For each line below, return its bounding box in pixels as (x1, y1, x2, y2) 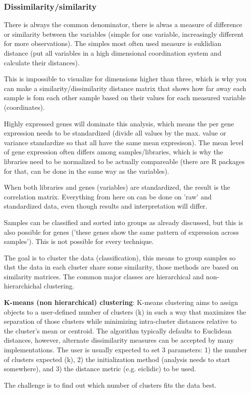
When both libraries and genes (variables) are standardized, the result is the (4, 182, 230, 192)
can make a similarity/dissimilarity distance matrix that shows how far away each (4, 83, 247, 93)
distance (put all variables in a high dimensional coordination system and (4, 48, 221, 58)
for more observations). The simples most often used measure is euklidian (4, 38, 221, 48)
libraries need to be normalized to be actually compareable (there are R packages (4, 156, 245, 166)
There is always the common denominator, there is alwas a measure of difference (4, 19, 242, 30)
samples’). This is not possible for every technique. (4, 236, 154, 246)
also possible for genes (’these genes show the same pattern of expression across (4, 227, 239, 237)
